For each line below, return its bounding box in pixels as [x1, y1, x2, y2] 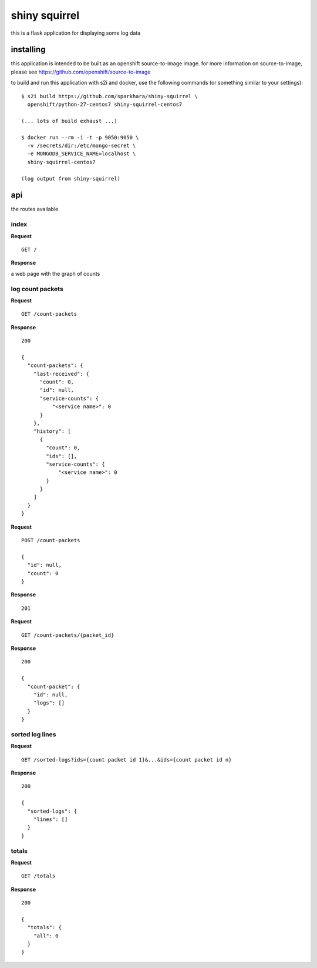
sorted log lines [11, 730, 56, 738]
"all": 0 [33, 932, 59, 939]
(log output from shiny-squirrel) [21, 175, 120, 182]
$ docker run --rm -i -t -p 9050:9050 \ [21, 134, 139, 141]
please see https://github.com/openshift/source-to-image [11, 68, 151, 75]
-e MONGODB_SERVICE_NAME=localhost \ [27, 151, 136, 157]
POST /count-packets [21, 537, 80, 544]
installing [11, 45, 46, 55]
